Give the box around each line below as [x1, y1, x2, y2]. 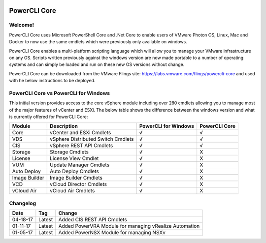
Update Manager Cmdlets [49, 161, 110, 168]
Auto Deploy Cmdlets [49, 168, 100, 175]
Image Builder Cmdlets [49, 175, 103, 182]
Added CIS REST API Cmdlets [58, 216, 128, 223]
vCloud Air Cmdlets [49, 187, 95, 194]
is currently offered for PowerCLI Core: [9, 114, 88, 120]
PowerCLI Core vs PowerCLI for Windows [9, 90, 110, 96]
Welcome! [9, 22, 34, 29]
